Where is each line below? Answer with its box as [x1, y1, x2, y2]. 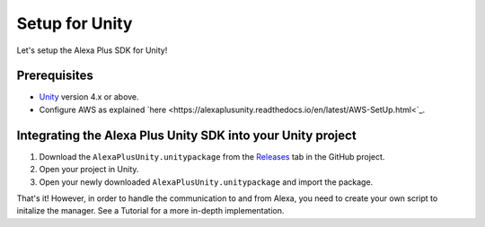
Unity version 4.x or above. [39, 92, 139, 102]
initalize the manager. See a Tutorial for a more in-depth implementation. [16, 205, 285, 216]
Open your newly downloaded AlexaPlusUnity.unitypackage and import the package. [39, 176, 374, 188]
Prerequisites [16, 68, 93, 83]
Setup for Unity [16, 13, 133, 33]
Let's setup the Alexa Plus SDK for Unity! [16, 45, 168, 56]
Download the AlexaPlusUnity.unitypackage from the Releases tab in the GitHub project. [39, 151, 385, 162]
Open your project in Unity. [39, 164, 139, 175]
